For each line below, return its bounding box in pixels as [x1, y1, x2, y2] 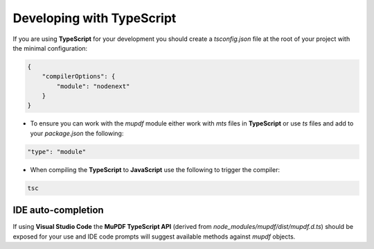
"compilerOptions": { [42, 73, 116, 80]
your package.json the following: [30, 129, 124, 137]
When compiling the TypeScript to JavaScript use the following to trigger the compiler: [30, 165, 280, 173]
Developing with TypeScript [12, 10, 177, 26]
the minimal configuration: [12, 44, 88, 52]
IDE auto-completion [12, 205, 104, 216]
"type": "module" [27, 148, 87, 155]
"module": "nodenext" [56, 82, 130, 90]
